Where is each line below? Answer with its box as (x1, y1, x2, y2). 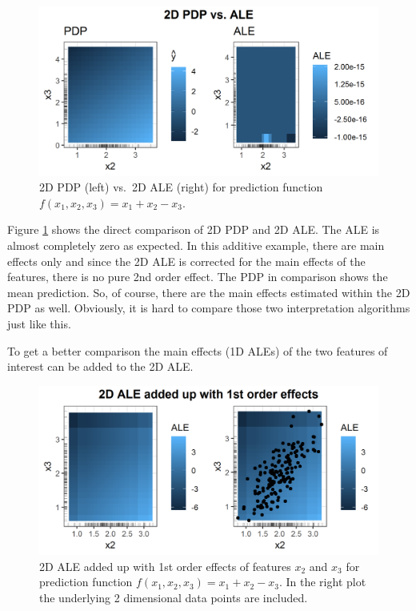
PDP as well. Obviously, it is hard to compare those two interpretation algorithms (7, 299, 410, 316)
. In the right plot (278, 573, 366, 590)
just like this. (7, 315, 71, 332)
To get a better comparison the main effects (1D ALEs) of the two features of (7, 342, 388, 359)
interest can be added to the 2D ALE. (7, 358, 194, 375)
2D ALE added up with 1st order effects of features (39, 557, 291, 574)
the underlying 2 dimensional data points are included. (39, 589, 308, 606)
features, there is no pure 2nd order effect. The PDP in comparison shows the (7, 268, 388, 285)
